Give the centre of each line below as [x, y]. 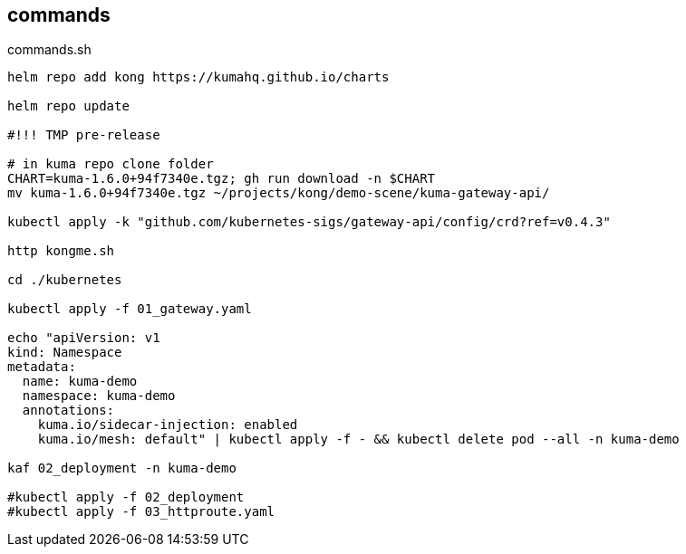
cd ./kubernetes [65, 280]
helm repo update [68, 106]
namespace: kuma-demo [99, 396]
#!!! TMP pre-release [84, 135]
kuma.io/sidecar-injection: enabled [168, 425]
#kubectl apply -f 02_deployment [126, 497]
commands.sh [49, 50]
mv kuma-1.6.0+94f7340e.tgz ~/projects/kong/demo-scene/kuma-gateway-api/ [279, 193]
